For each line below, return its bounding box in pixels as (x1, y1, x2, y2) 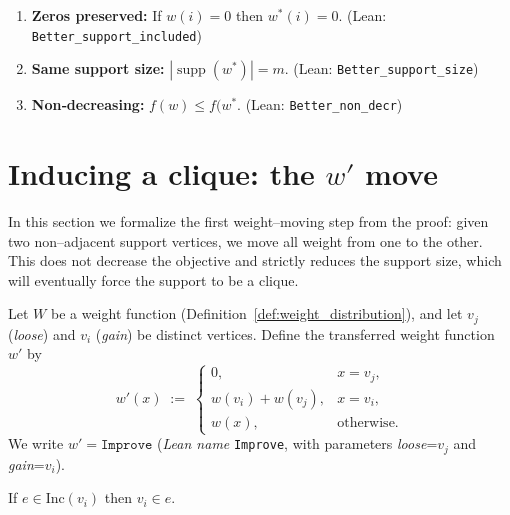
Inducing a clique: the (8, 153, 315, 194)
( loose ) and (8, 323, 76, 344)
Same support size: (31, 58, 165, 79)
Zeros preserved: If (31, 5, 162, 25)
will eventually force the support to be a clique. (8, 269, 299, 290)
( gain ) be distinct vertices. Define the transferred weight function (95, 323, 495, 344)
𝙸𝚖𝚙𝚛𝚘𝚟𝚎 (100, 438, 153, 453)
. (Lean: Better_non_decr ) (237, 94, 403, 115)
